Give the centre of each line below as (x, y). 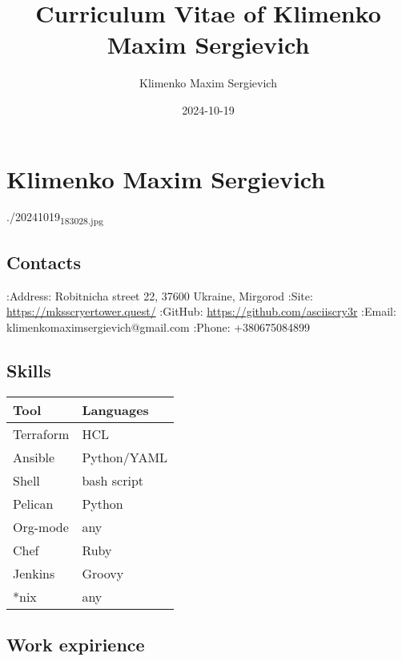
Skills (29, 370)
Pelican (33, 503)
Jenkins (34, 573)
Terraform (41, 433)
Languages (115, 409)
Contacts (44, 262)
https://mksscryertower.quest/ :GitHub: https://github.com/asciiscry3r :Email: (201, 311)
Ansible (34, 457)
